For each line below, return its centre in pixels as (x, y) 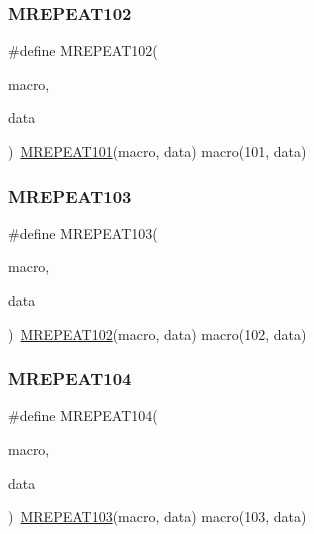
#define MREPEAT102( (83, 50)
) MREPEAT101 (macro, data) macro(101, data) (157, 151)
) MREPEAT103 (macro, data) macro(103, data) (157, 516)
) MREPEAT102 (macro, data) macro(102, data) (157, 333)
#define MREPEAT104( (83, 415)
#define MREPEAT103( (83, 232)
